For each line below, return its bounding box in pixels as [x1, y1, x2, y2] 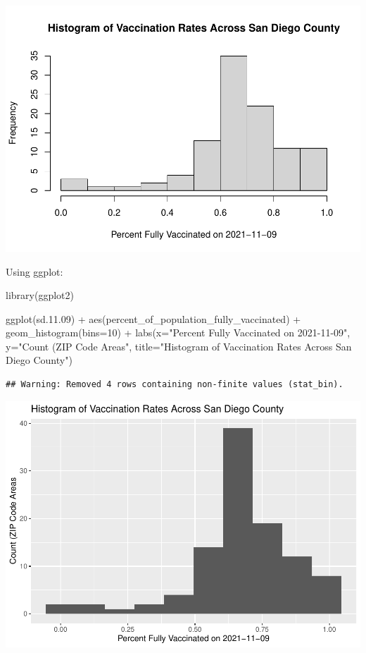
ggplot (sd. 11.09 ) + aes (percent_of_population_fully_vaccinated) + [6, 311, 301, 326]
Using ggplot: [6, 264, 63, 279]
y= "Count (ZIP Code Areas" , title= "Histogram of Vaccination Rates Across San [6, 338, 352, 353]
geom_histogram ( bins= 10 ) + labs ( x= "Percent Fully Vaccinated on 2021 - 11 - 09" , [6, 325, 351, 340]
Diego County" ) [6, 353, 72, 367]
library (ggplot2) [6, 288, 74, 303]
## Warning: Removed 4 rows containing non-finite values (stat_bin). [6, 379, 343, 390]
